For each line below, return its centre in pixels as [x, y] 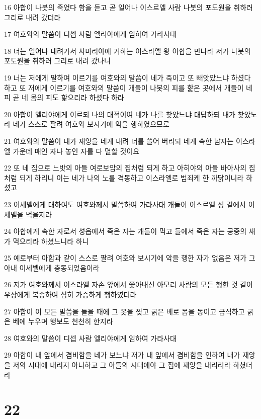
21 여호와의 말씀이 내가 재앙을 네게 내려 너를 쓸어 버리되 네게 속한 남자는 [119, 141]
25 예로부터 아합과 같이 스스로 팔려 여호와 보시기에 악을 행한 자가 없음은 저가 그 [130, 258]
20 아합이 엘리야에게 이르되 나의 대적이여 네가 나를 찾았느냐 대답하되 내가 [120, 114]
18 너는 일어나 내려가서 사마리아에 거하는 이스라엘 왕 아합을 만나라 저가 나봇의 [127, 51]
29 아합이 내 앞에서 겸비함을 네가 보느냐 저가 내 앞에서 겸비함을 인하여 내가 [122, 355]
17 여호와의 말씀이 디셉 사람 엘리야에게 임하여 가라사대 [90, 34]
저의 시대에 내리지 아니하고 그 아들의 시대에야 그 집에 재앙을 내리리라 [122, 365]
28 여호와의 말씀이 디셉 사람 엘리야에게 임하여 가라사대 [90, 338]
